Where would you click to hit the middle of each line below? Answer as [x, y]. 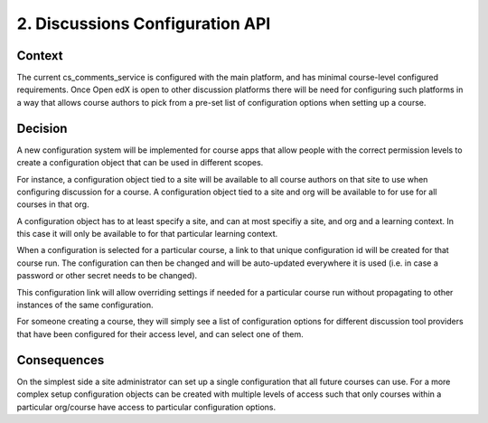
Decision [42, 128]
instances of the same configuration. [85, 305]
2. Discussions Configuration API [144, 23]
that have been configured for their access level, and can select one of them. [160, 334]
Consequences [61, 360]
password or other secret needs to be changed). [107, 276]
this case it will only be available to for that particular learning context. [147, 234]
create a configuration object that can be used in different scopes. [140, 163]
